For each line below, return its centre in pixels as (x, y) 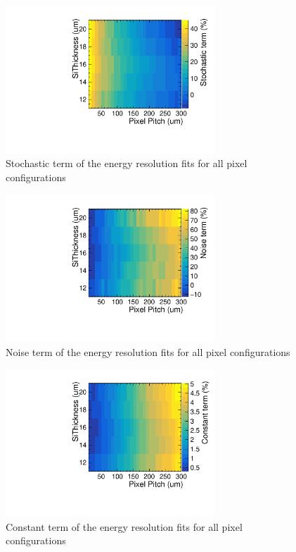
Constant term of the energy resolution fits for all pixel (124, 526)
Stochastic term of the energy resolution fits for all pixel (127, 163)
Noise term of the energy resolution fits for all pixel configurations (148, 351)
